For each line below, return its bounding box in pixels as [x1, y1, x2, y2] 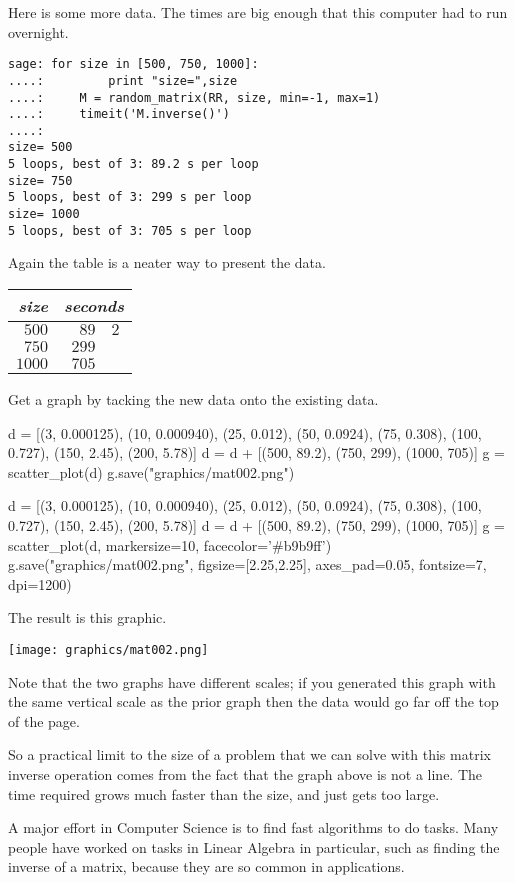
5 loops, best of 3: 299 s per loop [8, 190, 252, 205]
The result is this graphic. [8, 607, 167, 628]
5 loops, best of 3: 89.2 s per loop [8, 157, 259, 172]
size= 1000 [8, 207, 80, 222]
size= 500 [8, 140, 73, 155]
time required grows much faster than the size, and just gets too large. [8, 783, 440, 804]
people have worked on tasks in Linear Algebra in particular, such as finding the [8, 836, 500, 857]
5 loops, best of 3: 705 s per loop [8, 223, 252, 238]
